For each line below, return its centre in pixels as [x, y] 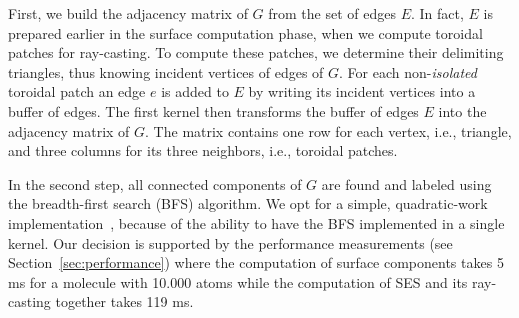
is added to [195, 91]
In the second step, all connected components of [155, 183]
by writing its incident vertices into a [362, 91]
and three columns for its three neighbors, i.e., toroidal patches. [203, 150]
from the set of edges [332, 13]
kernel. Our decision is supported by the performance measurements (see [230, 242]
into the [462, 110]
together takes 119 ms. [124, 301]
